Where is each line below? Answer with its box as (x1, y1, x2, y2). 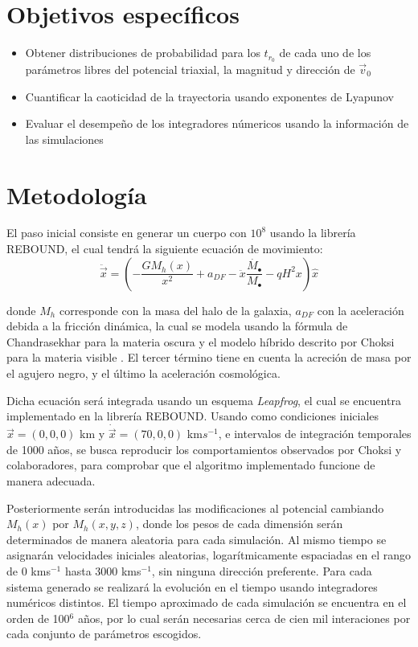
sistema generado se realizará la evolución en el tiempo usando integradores (6, 578, 378, 595)
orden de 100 (6, 609, 70, 626)
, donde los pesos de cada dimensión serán (135, 515, 343, 532)
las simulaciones (25, 130, 104, 147)
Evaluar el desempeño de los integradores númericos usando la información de (25, 115, 409, 132)
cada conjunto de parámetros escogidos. (6, 625, 202, 642)
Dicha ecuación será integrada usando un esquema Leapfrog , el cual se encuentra (6, 391, 401, 408)
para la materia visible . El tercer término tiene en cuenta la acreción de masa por (6, 349, 412, 366)
